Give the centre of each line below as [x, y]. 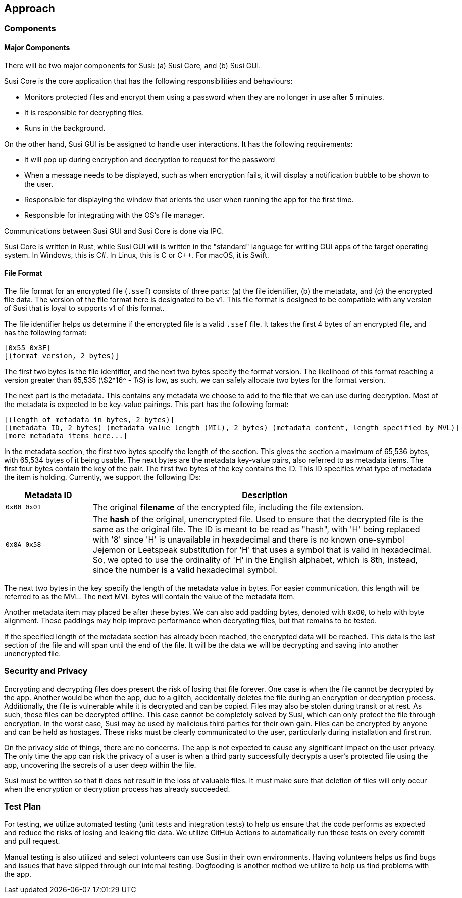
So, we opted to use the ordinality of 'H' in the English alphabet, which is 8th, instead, [255, 559]
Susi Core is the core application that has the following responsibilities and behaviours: [148, 81]
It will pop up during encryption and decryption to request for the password [150, 159]
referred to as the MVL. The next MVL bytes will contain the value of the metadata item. [150, 596]
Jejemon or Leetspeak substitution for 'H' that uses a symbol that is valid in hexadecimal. [262, 549]
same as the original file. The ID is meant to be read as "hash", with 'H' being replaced [256, 529]
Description [265, 495]
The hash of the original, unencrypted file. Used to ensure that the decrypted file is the [258, 519]
